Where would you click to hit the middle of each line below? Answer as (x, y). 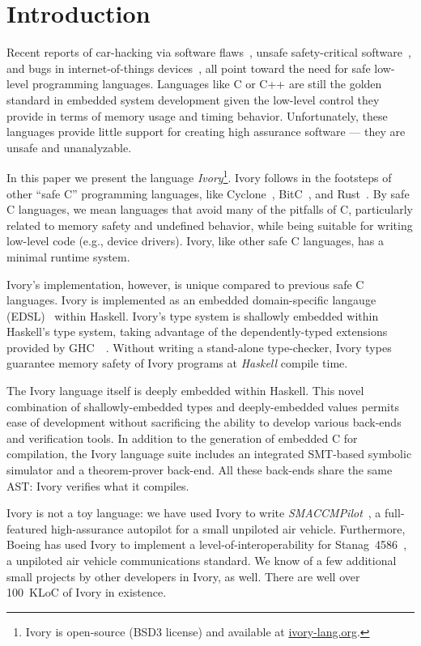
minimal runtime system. (68, 256)
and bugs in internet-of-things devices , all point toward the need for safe (189, 68)
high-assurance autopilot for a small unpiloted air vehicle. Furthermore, (228, 528)
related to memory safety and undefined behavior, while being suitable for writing (210, 225)
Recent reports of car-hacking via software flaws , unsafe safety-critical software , (209, 52)
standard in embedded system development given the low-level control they (193, 99)
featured (27, 528)
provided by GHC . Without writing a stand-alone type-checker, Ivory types (199, 347)
